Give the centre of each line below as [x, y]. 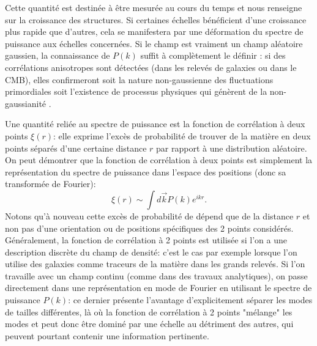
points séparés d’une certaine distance [76, 148]
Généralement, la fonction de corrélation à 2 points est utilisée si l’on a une [146, 240]
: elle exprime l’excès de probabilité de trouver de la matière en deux [182, 135]
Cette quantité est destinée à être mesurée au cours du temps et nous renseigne [154, 7]
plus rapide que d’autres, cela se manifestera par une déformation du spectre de [154, 31]
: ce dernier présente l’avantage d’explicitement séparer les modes [190, 300]
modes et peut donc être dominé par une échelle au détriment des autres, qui [149, 324]
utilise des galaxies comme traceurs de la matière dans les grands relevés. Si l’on [155, 264]
